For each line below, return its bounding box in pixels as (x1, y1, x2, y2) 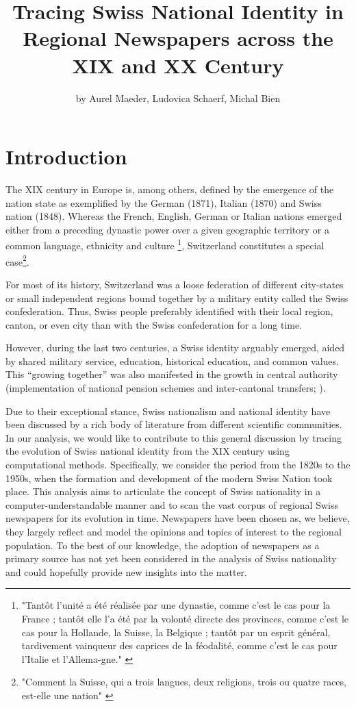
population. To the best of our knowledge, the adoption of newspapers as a (5, 538, 320, 552)
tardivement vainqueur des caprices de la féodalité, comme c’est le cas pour (21, 638, 338, 653)
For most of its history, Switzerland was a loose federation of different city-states (5, 277, 344, 291)
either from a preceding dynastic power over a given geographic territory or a (5, 222, 329, 236)
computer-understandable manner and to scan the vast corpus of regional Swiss (5, 497, 338, 512)
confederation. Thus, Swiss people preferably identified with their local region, (5, 304, 333, 318)
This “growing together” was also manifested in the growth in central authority (5, 367, 338, 381)
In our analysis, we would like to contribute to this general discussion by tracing (5, 430, 342, 444)
